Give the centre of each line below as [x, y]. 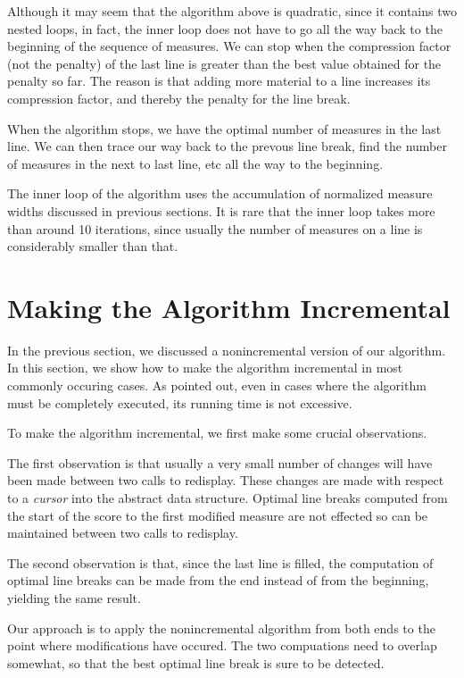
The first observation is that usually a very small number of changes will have [220, 462]
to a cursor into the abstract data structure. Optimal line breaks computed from [228, 498]
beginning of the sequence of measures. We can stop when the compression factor [229, 46]
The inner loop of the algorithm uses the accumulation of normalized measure [220, 193]
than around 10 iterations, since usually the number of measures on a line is [215, 228]
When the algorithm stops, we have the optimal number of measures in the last [224, 128]
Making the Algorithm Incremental [229, 307]
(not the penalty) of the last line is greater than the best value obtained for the [224, 63]
